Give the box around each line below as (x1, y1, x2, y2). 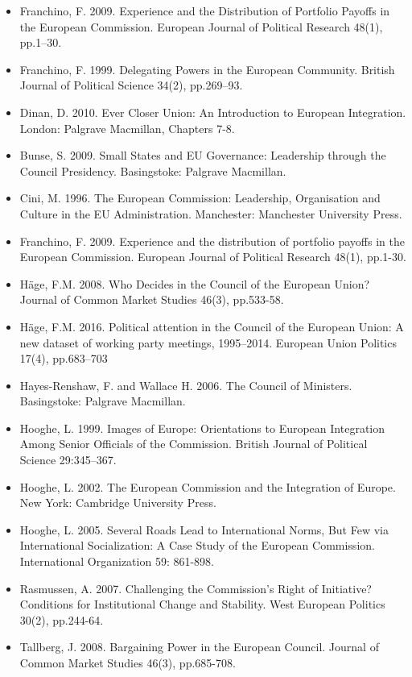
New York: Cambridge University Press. (19, 494, 216, 511)
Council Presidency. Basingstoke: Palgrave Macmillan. (19, 162, 286, 179)
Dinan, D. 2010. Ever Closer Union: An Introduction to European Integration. (19, 103, 406, 120)
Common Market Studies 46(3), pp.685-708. (19, 654, 236, 671)
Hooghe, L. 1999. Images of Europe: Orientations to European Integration (19, 419, 385, 436)
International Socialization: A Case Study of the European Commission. (19, 537, 375, 554)
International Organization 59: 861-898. (19, 553, 215, 570)
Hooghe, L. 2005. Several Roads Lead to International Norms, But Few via (19, 521, 389, 538)
